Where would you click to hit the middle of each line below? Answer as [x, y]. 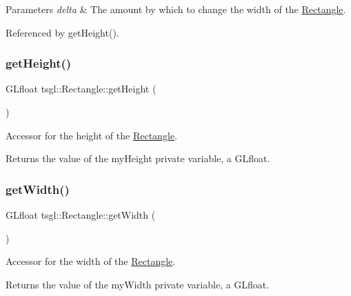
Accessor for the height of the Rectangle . [91, 135]
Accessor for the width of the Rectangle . [91, 261]
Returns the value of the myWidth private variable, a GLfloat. [138, 284]
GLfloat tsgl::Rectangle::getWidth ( [81, 215]
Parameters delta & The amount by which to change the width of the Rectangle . [176, 9]
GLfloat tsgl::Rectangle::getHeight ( [81, 89]
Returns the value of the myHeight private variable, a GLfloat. [138, 158]
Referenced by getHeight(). [62, 32]
